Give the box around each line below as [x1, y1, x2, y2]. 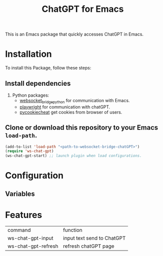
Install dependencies [5, 79, 71, 87]
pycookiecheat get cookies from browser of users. [19, 109, 122, 115]
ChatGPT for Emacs [41, 3, 124, 15]
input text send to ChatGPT [63, 234, 126, 241]
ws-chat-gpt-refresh [7, 243, 59, 250]
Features [5, 209, 42, 220]
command [7, 226, 31, 233]
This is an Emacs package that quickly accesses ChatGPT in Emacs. [5, 31, 144, 37]
